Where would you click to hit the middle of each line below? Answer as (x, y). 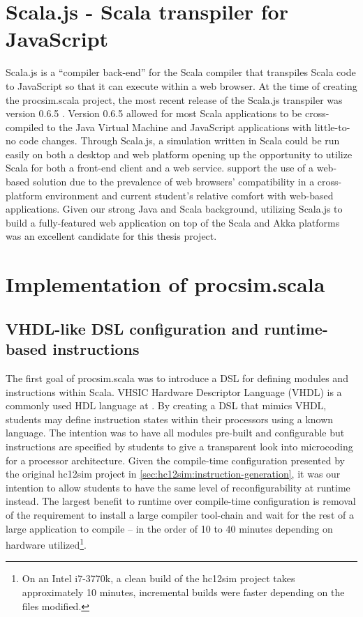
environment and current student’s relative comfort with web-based (190, 195)
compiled (25, 127)
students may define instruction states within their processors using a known (170, 419)
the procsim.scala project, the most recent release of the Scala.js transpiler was (174, 99)
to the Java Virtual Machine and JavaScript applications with (179, 127)
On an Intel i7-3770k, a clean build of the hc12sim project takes (158, 578)
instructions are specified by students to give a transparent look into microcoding (179, 446)
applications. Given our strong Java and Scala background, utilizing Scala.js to (174, 209)
